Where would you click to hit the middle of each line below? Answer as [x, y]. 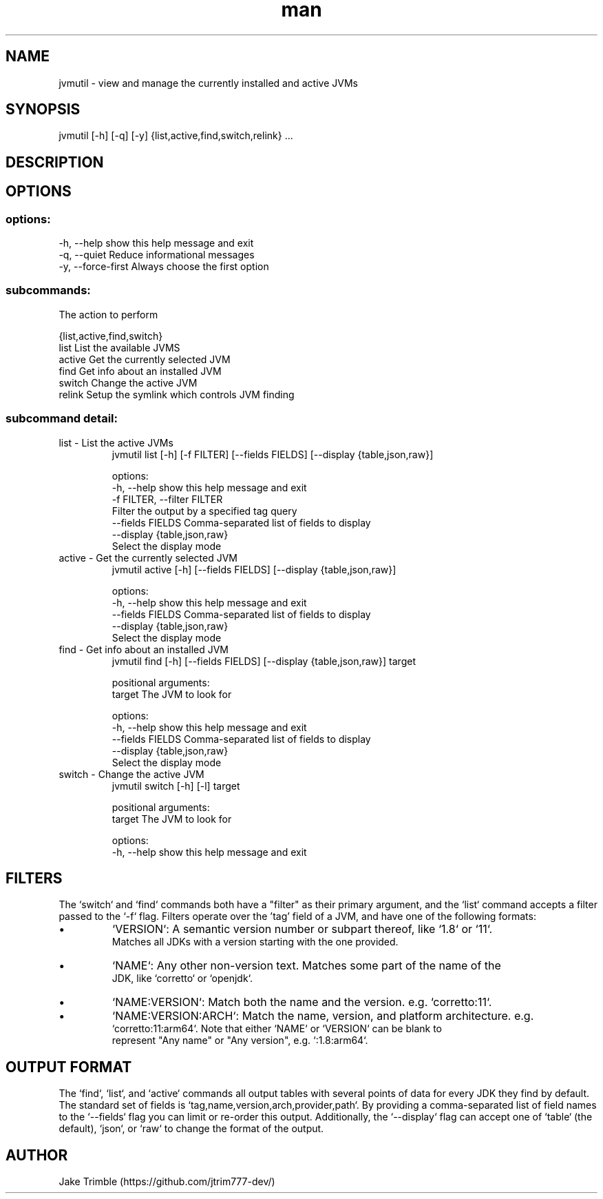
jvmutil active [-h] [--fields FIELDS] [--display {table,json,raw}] [254, 569]
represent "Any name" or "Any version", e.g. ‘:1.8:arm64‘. [240, 1041]
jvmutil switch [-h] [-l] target [176, 786]
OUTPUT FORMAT [69, 1067]
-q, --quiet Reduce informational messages [157, 255]
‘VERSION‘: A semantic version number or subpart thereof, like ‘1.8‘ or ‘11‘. [303, 929]
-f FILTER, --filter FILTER [167, 499]
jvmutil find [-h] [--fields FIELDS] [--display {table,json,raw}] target [264, 661]
